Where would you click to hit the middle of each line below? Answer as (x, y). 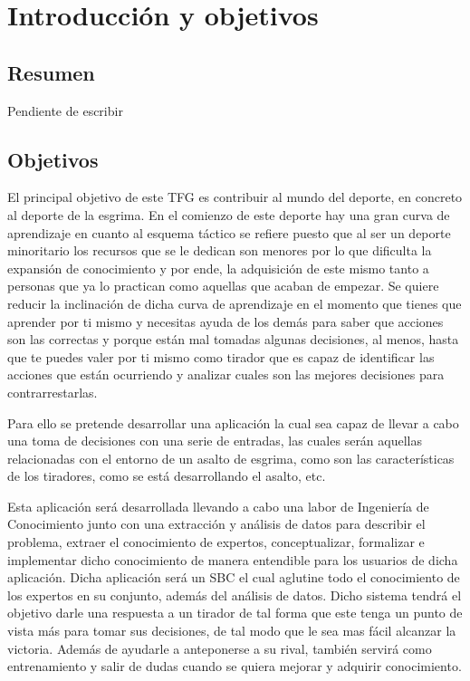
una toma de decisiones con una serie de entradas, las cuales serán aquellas (215, 441)
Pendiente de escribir (65, 110)
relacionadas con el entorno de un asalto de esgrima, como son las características (231, 458)
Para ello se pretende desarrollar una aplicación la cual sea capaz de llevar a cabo (233, 422)
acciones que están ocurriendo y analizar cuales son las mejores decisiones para (226, 374)
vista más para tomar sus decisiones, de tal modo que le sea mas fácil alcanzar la (232, 631)
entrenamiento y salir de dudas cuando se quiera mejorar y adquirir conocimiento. (235, 666)
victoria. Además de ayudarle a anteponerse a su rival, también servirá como (220, 648)
